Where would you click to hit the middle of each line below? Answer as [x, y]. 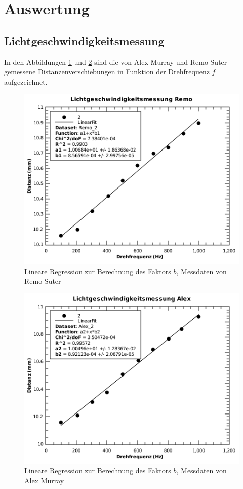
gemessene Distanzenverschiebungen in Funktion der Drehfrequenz [107, 72]
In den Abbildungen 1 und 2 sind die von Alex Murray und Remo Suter [116, 62]
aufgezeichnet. [26, 81]
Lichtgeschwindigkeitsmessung [84, 40]
